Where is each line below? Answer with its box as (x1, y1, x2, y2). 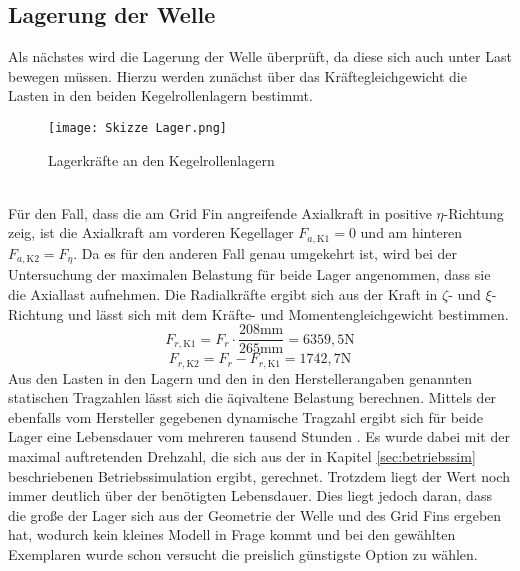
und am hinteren (360, 222, 463, 243)
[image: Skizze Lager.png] (48, 120, 227, 135)
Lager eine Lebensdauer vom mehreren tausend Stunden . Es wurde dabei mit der (8, 426, 510, 447)
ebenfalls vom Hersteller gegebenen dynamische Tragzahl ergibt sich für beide (8, 406, 483, 427)
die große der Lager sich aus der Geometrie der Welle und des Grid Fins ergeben (8, 504, 502, 525)
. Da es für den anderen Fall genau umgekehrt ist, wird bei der (73, 242, 458, 263)
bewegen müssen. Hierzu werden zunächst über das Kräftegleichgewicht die (8, 65, 467, 86)
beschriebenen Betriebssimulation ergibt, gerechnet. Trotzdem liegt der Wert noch (8, 465, 510, 486)
